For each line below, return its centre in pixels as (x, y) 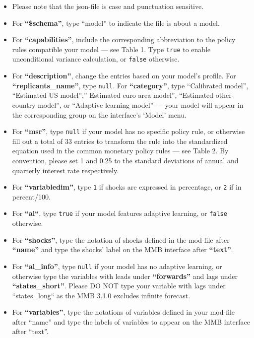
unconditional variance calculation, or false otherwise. (96, 59)
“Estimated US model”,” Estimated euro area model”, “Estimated (113, 95)
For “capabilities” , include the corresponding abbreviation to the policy (124, 39)
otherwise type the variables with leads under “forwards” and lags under (125, 276)
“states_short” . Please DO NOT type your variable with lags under (119, 286)
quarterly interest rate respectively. (65, 170)
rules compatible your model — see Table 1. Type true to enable (111, 49)
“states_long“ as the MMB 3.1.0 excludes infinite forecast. (101, 295)
